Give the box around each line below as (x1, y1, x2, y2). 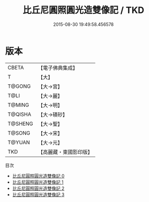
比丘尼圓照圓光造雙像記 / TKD (22, 4, 145, 16)
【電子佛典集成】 (38, 64, 78, 71)
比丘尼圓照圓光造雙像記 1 (12, 179, 64, 185)
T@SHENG (7, 120, 33, 127)
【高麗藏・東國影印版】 (38, 148, 93, 155)
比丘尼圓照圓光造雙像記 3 (12, 192, 65, 198)
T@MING (7, 101, 29, 108)
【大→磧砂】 (38, 111, 68, 118)
